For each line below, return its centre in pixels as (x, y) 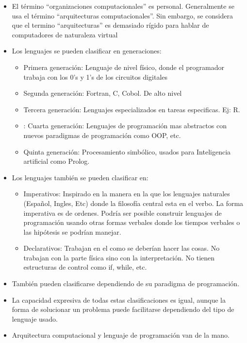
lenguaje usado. (35, 318)
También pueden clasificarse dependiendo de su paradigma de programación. (126, 283)
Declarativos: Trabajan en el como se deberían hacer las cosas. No (122, 248)
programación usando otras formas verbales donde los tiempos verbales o (132, 222)
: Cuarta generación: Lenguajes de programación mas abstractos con (125, 126)
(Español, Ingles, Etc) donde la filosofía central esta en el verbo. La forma (133, 203)
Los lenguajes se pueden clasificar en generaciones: (87, 51)
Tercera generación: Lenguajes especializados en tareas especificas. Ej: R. (132, 109)
